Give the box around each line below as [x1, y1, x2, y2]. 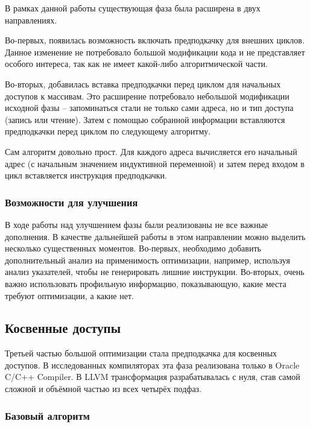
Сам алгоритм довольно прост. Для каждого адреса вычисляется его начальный [5, 145, 297, 157]
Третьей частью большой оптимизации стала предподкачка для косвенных [5, 347, 277, 359]
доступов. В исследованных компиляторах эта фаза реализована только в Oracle [5, 358, 300, 371]
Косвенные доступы [5, 318, 121, 337]
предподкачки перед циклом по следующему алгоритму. [5, 125, 211, 138]
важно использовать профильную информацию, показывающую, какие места [5, 277, 286, 289]
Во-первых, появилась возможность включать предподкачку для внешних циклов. [5, 34, 305, 46]
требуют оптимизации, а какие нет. [5, 289, 134, 302]
